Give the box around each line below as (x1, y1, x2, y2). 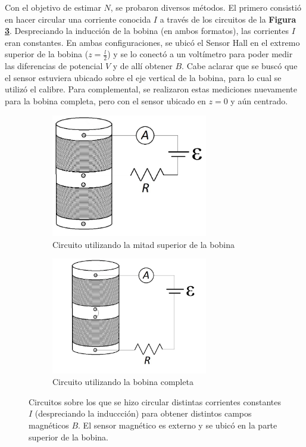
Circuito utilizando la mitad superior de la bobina (52, 238, 235, 250)
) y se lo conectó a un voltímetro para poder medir (107, 48, 293, 60)
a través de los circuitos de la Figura (160, 13, 296, 25)
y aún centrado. (230, 94, 288, 107)
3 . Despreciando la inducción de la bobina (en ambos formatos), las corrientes (5, 24, 289, 37)
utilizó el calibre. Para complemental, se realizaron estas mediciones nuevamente (5, 83, 297, 95)
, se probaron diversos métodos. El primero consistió (110, 1, 301, 13)
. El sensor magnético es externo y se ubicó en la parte (78, 419, 277, 432)
